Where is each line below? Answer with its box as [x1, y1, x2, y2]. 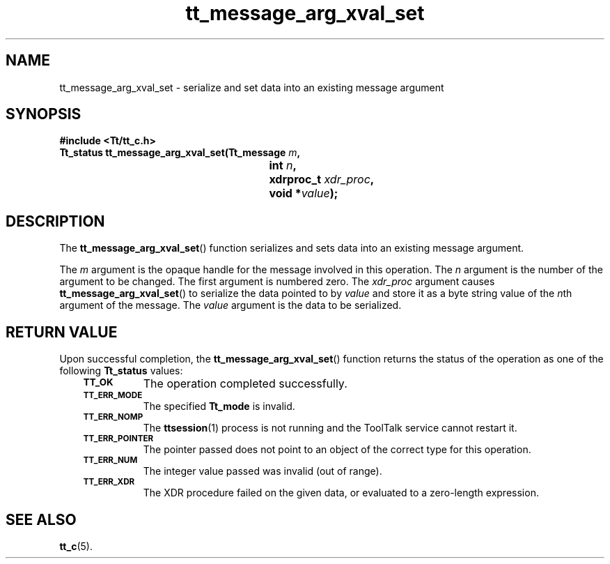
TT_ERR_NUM [83, 455, 138, 466]
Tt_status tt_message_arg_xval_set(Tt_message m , [59, 146, 301, 159]
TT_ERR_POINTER [83, 434, 154, 444]
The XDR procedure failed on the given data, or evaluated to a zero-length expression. [143, 487, 539, 499]
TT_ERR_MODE [83, 390, 143, 401]
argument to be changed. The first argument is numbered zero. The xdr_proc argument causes [59, 275, 495, 288]
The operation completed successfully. [143, 376, 347, 391]
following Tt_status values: [59, 365, 183, 377]
